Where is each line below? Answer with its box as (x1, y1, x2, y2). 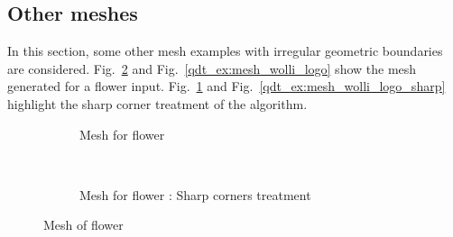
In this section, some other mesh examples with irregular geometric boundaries (7, 41, 443, 60)
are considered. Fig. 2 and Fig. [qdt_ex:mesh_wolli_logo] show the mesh (7, 59, 417, 77)
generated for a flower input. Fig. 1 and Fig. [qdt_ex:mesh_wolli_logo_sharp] (7, 77, 446, 96)
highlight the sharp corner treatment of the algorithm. (7, 94, 308, 113)
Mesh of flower (43, 215, 124, 234)
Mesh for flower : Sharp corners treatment (79, 185, 311, 204)
